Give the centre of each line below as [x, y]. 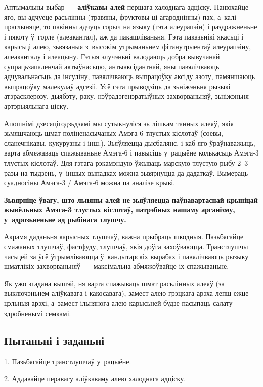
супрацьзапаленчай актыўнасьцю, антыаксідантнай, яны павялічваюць [112, 66]
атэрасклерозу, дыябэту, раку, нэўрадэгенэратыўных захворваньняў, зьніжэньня [126, 96]
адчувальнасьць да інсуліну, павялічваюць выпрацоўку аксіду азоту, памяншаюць [130, 76]
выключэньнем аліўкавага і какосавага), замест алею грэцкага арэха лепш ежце [126, 293]
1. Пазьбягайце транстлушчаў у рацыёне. [68, 361]
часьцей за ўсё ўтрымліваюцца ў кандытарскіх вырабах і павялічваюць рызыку [126, 256]
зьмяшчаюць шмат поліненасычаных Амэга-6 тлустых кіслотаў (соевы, [114, 133]
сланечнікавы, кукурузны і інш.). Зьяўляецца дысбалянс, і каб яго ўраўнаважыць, [130, 143]
